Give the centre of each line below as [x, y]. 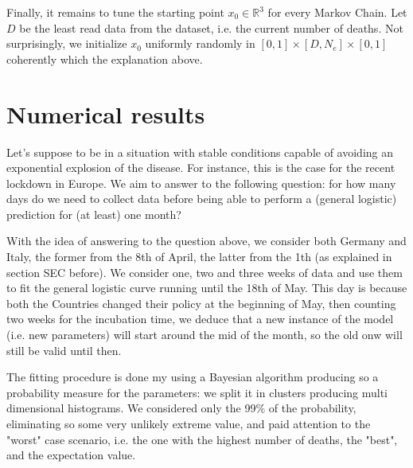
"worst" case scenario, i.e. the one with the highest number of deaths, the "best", [202, 439]
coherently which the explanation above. [105, 58]
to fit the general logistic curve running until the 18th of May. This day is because [207, 288]
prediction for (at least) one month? [94, 214]
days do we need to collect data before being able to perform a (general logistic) [202, 199]
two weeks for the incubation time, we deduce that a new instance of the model [200, 319]
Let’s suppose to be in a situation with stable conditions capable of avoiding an [200, 152]
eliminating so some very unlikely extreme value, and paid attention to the [189, 423]
